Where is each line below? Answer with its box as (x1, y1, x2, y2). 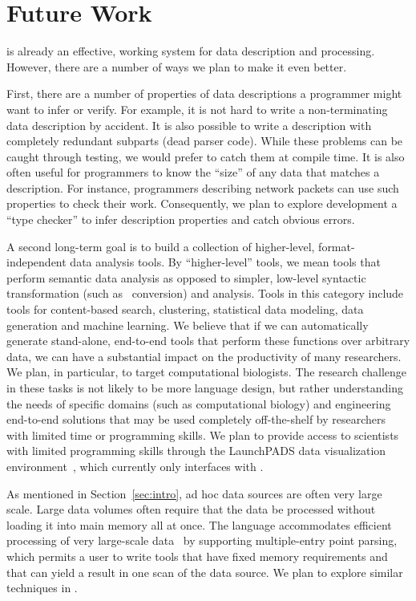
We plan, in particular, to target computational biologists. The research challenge (6, 363, 406, 380)
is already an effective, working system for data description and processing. (6, 43, 375, 59)
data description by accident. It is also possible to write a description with (6, 116, 372, 133)
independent (6, 254, 67, 270)
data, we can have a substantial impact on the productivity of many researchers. (6, 347, 402, 364)
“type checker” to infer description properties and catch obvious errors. (6, 211, 355, 228)
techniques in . (6, 579, 78, 596)
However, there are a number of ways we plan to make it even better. (6, 58, 347, 75)
